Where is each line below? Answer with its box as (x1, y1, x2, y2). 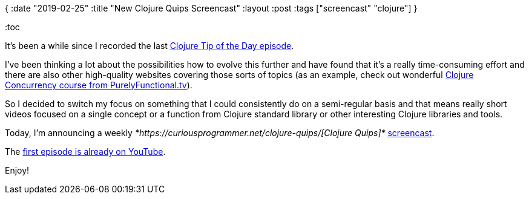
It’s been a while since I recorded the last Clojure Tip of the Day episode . (5, 41, 294, 51)
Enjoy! (5, 165, 30, 175)
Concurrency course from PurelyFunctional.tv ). (5, 80, 192, 90)
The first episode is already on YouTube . (5, 146, 166, 157)
